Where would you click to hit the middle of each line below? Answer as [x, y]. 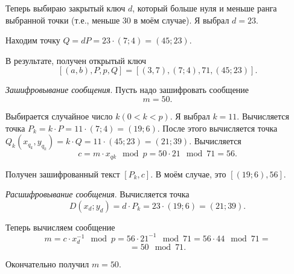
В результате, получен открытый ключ [76, 60]
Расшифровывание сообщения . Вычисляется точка [97, 194]
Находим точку [33, 40]
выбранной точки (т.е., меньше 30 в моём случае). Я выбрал [117, 20]
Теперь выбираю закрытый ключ [66, 8]
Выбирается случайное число [59, 116]
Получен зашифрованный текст [63, 174]
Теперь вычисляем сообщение [60, 227]
